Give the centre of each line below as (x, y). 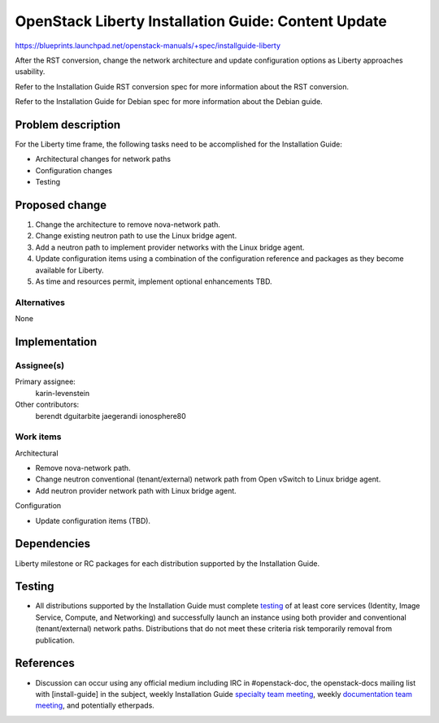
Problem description (68, 125)
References (45, 663)
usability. (30, 72)
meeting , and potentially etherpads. (95, 706)
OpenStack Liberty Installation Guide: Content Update (201, 21)
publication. (55, 640)
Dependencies (53, 544)
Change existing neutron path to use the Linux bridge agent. (136, 236)
